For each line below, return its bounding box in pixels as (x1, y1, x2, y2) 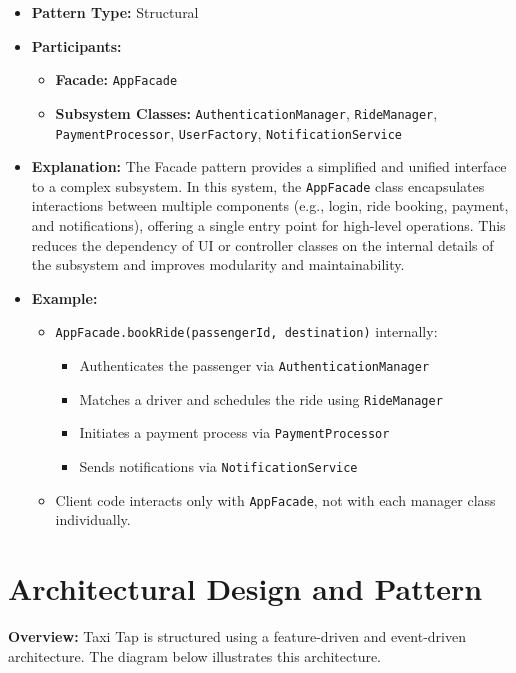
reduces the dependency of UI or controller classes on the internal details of (31, 234, 494, 255)
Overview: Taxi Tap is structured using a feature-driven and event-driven (8, 626, 467, 647)
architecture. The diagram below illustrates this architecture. (8, 645, 382, 666)
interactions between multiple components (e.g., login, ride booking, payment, (31, 195, 509, 216)
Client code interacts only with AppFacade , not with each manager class (55, 489, 496, 510)
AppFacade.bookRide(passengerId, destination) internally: (55, 321, 438, 342)
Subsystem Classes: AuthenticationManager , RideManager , (55, 102, 438, 123)
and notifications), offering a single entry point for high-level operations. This (31, 215, 506, 235)
